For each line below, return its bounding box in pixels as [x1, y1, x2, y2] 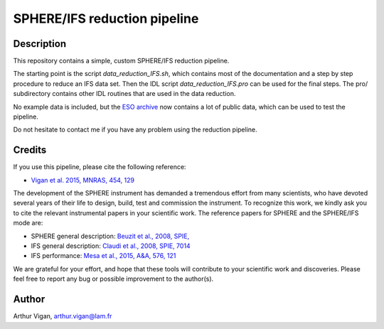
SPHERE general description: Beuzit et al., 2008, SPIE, [31, 232, 190, 240]
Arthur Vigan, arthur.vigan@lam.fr [13, 312, 112, 320]
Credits [13, 144, 47, 156]
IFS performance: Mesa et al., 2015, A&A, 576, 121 [31, 252, 176, 260]
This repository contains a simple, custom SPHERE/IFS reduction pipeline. [13, 57, 230, 65]
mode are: [13, 219, 43, 227]
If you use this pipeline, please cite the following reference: [13, 163, 186, 171]
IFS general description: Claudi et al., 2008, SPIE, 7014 [31, 242, 191, 250]
